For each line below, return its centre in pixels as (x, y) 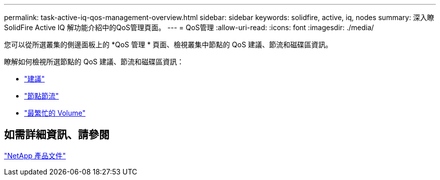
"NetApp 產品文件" (35, 155)
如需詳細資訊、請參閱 (57, 135)
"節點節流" (42, 96)
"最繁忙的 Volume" (55, 113)
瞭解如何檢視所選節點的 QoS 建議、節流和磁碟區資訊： (94, 62)
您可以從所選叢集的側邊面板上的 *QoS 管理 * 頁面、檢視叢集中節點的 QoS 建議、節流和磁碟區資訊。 (168, 44)
